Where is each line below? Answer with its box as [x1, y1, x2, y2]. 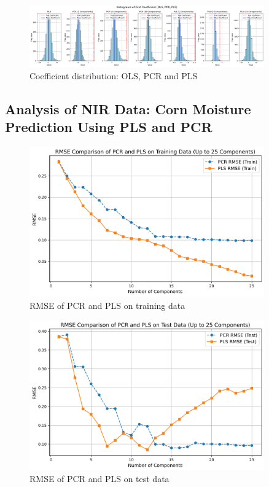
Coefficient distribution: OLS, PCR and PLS [29, 69, 198, 82]
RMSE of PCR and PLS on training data [29, 298, 185, 311]
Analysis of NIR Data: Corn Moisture [5, 99, 251, 118]
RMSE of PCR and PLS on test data [29, 472, 170, 485]
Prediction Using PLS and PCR [5, 117, 212, 136]
